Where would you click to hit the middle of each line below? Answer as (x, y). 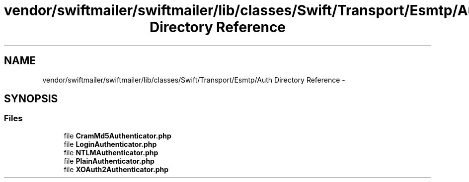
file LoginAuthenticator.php (110, 144)
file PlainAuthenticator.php (109, 161)
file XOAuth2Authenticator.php (116, 169)
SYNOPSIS (31, 99)
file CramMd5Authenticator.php (117, 136)
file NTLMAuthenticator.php (111, 152)
